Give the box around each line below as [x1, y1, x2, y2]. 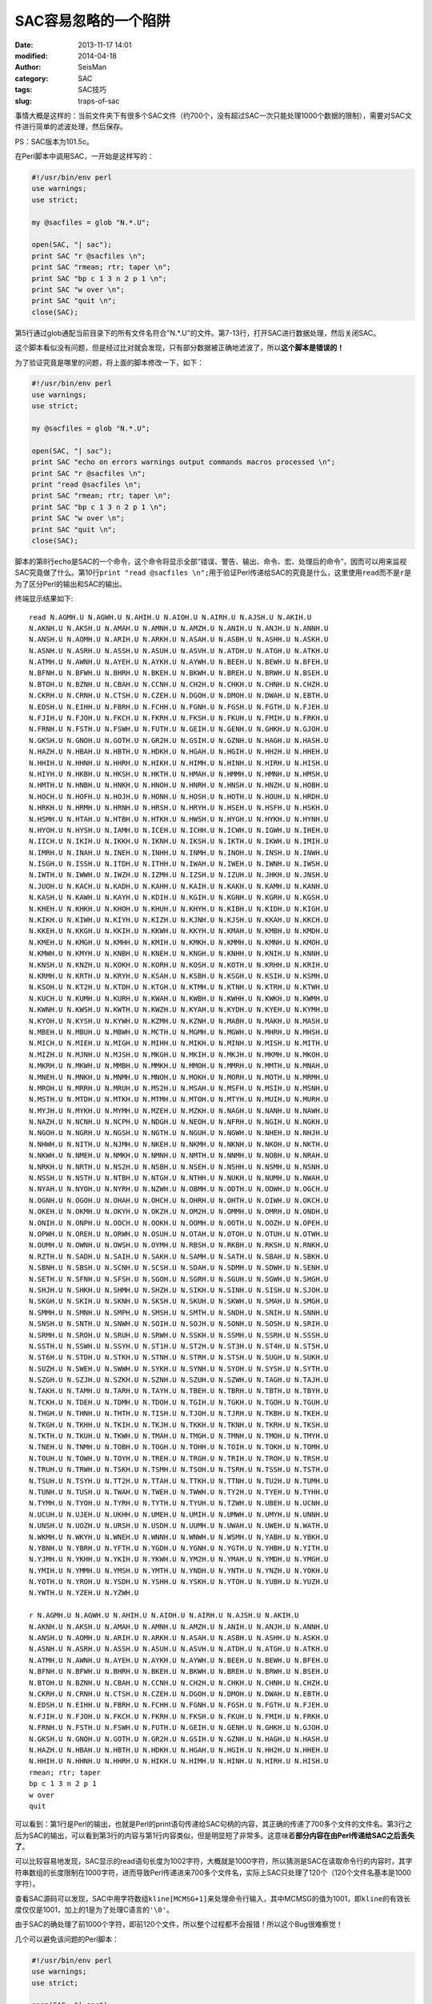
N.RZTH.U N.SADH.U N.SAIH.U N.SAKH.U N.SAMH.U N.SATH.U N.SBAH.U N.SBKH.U [29, 1251, 329, 1261]
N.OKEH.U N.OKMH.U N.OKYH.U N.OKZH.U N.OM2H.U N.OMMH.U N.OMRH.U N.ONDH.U [29, 1207, 329, 1216]
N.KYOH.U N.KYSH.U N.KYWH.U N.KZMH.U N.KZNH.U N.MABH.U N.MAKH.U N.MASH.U [29, 1016, 329, 1025]
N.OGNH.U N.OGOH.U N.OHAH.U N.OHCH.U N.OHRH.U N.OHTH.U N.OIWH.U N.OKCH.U [29, 1195, 329, 1205]
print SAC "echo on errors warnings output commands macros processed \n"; [31, 458, 336, 467]
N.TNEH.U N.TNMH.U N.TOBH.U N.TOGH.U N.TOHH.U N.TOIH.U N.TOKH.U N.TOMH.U [29, 1443, 329, 1452]
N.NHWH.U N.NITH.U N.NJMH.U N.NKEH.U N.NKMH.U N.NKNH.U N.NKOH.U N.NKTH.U [29, 1139, 329, 1149]
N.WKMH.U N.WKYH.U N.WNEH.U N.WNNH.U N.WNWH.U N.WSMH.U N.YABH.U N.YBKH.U [29, 1532, 329, 1541]
